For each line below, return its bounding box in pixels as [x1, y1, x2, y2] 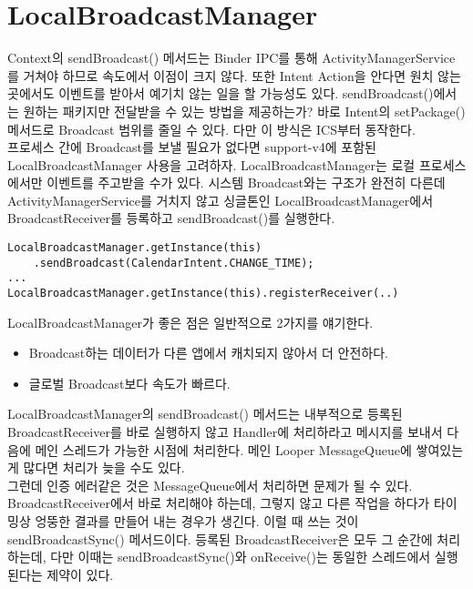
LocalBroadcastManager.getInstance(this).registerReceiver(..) [7, 287, 399, 300]
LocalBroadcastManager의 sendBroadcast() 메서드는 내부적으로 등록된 [7, 404, 403, 423]
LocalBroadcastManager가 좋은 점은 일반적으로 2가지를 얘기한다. [7, 312, 374, 331]
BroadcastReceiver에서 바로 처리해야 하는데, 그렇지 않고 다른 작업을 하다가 [7, 493, 430, 513]
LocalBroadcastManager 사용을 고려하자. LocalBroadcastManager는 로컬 [7, 155, 416, 174]
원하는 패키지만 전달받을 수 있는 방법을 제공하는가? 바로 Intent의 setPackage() [23, 101, 466, 120]
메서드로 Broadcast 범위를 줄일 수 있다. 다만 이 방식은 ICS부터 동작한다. [7, 119, 416, 138]
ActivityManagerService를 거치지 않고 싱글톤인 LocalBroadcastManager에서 [7, 190, 434, 209]
